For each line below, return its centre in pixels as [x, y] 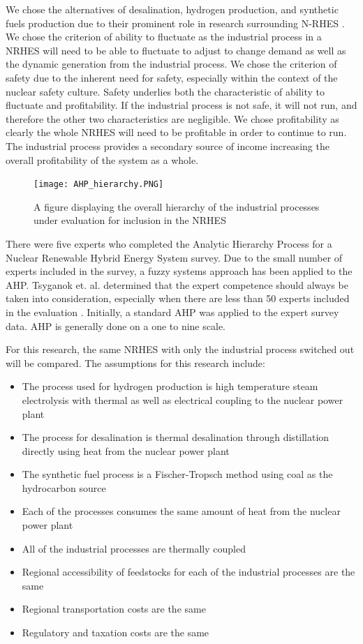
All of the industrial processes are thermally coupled [134, 548]
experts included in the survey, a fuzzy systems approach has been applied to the [179, 271]
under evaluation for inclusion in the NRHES [130, 220]
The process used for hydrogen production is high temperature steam [170, 386]
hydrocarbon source [64, 487]
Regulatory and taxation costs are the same [116, 632]
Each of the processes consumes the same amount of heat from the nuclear [181, 511]
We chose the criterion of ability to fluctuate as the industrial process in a [164, 37]
